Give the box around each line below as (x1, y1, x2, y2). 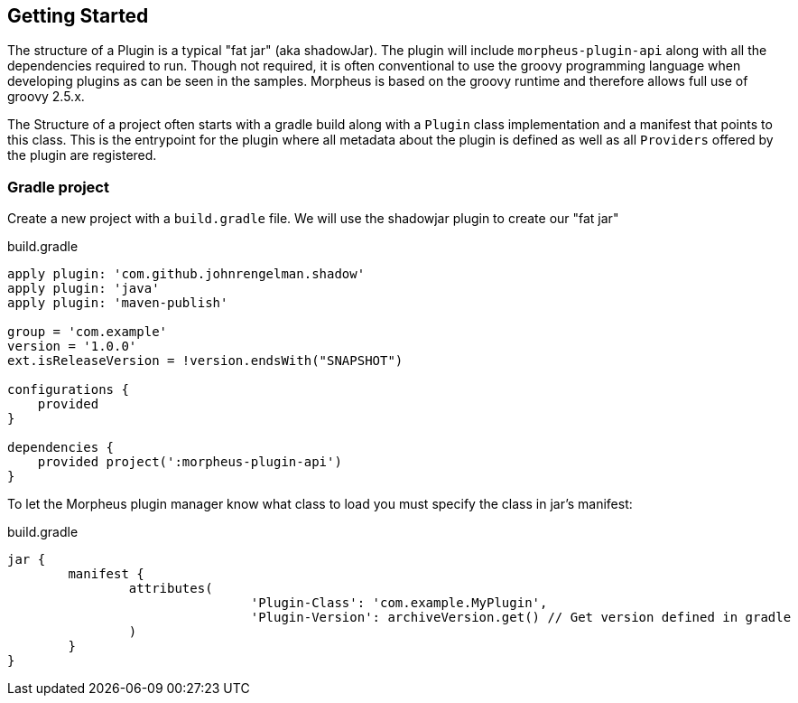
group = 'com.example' (7, 324, 168, 340)
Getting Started (7, 5, 149, 27)
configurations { (7, 382, 129, 398)
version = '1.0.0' (7, 339, 137, 354)
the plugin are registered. (7, 147, 157, 164)
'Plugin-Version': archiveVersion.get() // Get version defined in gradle (250, 610, 792, 625)
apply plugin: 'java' (7, 281, 160, 296)
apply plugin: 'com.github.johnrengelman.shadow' (7, 267, 366, 282)
